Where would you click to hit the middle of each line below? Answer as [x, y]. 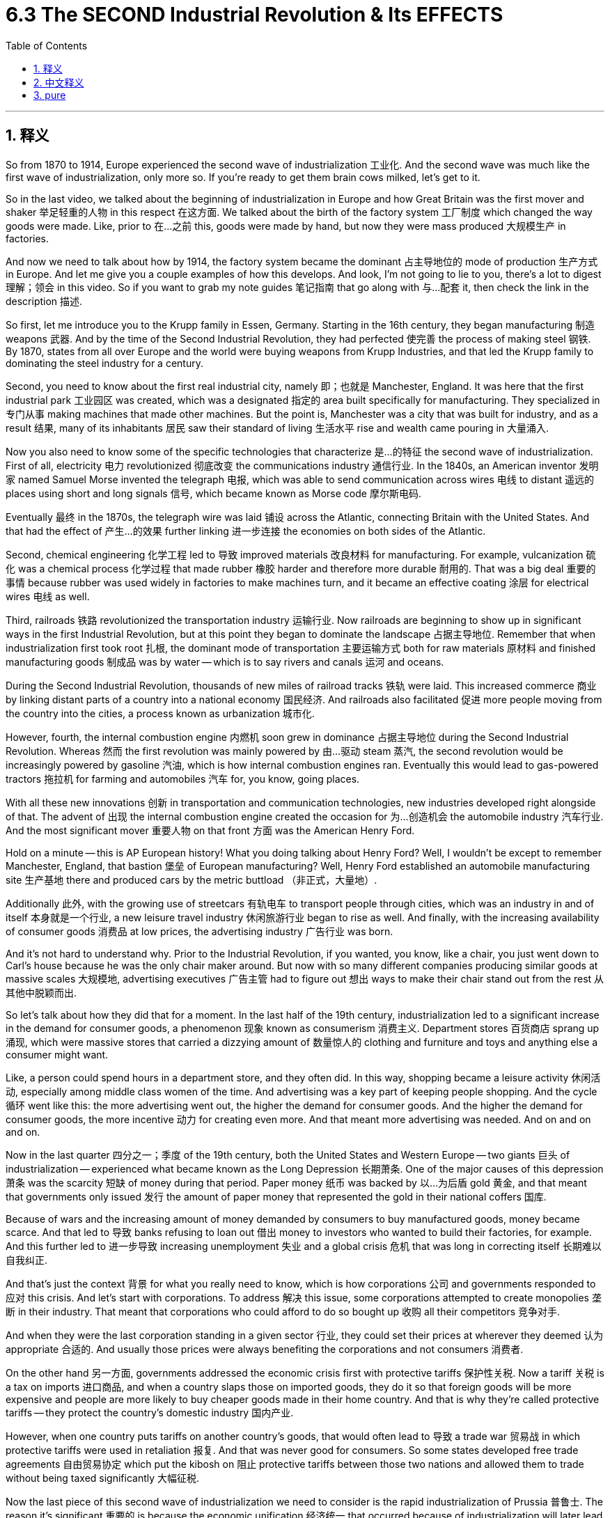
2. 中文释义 [59, 82]
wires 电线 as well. [48, 596]
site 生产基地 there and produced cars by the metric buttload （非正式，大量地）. [191, 879]
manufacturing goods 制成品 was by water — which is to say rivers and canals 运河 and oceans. [225, 662]
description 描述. [44, 301]
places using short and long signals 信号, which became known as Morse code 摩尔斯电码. [213, 493]
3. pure [50, 95]
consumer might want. [57, 1054]
